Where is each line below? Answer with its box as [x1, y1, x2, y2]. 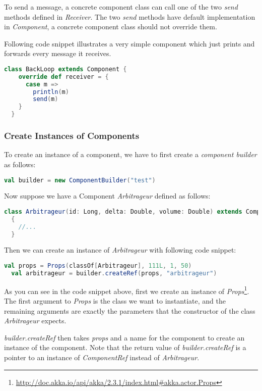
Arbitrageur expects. [4, 315, 67, 326]
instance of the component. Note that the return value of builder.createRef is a [4, 342, 246, 353]
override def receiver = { [18, 73, 109, 80]
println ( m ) [33, 88, 69, 95]
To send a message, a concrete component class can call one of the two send [4, 2, 238, 12]
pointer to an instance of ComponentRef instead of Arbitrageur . [4, 352, 200, 363]
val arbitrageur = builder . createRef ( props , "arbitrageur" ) [11, 269, 217, 277]
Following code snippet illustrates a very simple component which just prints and [4, 38, 255, 48]
